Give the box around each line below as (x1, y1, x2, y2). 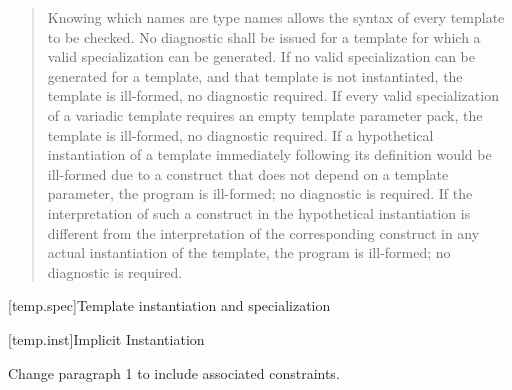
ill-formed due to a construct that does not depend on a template (47, 163, 449, 184)
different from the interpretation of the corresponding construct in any (47, 222, 480, 243)
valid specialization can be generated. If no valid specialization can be (47, 46, 475, 67)
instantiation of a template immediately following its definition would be (47, 144, 492, 165)
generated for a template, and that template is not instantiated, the (47, 65, 463, 86)
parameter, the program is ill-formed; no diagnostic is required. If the (47, 183, 473, 204)
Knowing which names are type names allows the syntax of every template (47, 7, 505, 27)
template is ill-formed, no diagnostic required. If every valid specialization (47, 85, 499, 106)
